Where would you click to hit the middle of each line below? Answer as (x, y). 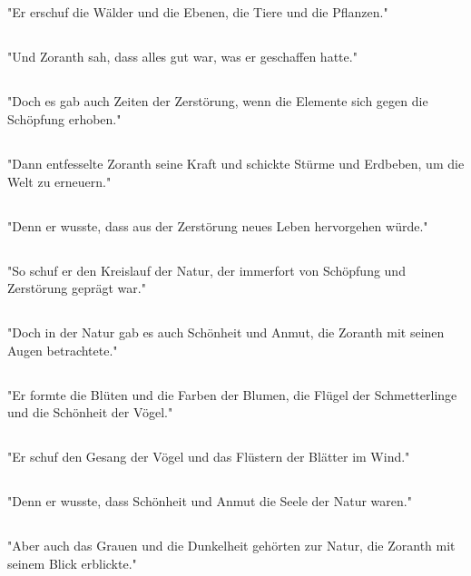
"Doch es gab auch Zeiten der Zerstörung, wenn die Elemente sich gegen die (218, 101)
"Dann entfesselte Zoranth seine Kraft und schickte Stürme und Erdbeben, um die (236, 163)
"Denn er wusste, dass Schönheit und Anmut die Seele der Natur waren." (210, 501)
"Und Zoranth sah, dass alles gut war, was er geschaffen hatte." (182, 57)
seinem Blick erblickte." (72, 563)
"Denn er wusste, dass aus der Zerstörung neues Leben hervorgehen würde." (218, 225)
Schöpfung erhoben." (64, 118)
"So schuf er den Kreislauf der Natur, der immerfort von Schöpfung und (206, 270)
